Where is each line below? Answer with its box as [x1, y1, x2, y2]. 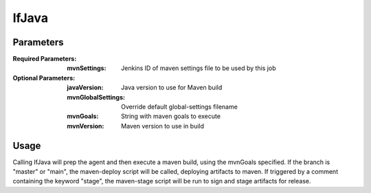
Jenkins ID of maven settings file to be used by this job [121, 64, 276, 72]
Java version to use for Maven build [121, 83, 223, 92]
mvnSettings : [67, 64, 106, 72]
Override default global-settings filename [121, 103, 238, 111]
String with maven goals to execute [121, 112, 221, 120]
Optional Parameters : [12, 73, 76, 82]
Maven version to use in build [121, 122, 205, 130]
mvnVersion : [67, 122, 104, 130]
